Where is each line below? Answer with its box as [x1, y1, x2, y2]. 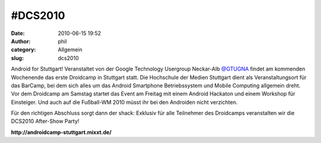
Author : [11, 37, 31, 45]
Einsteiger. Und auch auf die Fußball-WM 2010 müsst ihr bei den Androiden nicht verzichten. [11, 98, 238, 106]
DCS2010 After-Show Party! [11, 117, 80, 125]
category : [11, 46, 36, 53]
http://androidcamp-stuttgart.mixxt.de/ [11, 128, 112, 136]
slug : [11, 54, 24, 62]
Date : [11, 30, 25, 37]
